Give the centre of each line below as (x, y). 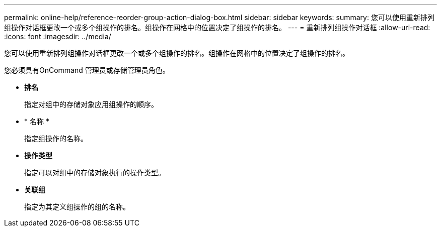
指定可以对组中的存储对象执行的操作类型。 (95, 172)
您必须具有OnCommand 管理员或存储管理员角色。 (87, 70)
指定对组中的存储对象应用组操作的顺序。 (91, 104)
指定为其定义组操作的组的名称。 (77, 207)
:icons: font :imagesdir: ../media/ (58, 36)
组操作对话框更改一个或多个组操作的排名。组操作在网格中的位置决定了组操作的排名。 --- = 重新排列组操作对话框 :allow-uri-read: (217, 27)
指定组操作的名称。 (56, 138)
